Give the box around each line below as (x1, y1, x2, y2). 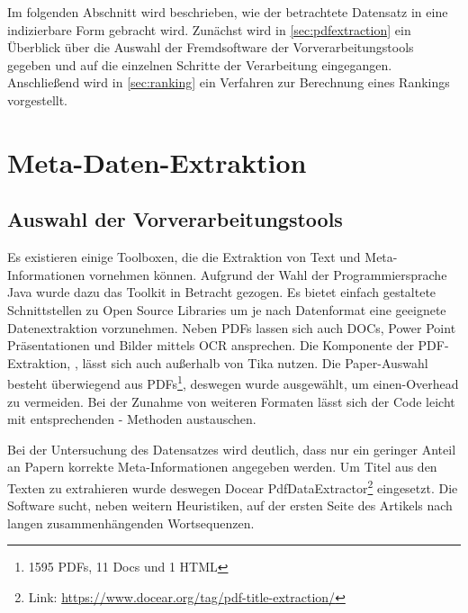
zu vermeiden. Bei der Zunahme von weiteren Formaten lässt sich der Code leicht (7, 392, 455, 410)
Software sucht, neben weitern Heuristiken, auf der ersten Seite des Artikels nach (7, 496, 453, 515)
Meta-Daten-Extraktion (7, 143, 307, 180)
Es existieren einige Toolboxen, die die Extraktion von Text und (7, 248, 361, 266)
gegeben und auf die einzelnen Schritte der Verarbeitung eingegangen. (7, 55, 392, 74)
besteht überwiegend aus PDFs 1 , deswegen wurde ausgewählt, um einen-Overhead (7, 372, 459, 392)
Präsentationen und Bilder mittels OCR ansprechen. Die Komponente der (7, 336, 414, 355)
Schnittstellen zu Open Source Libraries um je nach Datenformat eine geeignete (7, 300, 446, 319)
